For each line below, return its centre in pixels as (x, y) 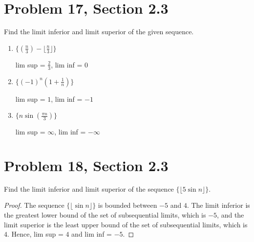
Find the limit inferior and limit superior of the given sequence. (99, 32)
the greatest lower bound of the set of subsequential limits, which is (105, 215)
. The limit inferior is (218, 205)
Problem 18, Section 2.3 (86, 165)
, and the (231, 215)
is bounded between (127, 205)
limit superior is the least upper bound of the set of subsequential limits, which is (126, 224)
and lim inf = (92, 234)
